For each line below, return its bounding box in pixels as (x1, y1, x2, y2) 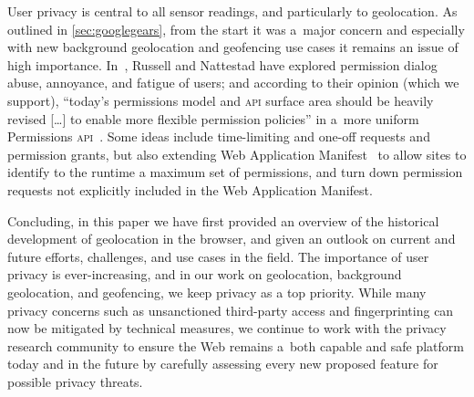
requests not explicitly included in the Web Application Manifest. (7, 180, 373, 199)
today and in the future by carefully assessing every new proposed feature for (7, 354, 438, 373)
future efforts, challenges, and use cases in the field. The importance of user (7, 246, 429, 266)
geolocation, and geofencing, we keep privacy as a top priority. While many (7, 282, 427, 301)
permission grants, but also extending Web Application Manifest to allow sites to (7, 144, 467, 163)
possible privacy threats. (7, 371, 143, 391)
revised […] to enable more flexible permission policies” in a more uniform (7, 109, 419, 128)
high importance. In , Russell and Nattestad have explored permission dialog (7, 55, 438, 74)
